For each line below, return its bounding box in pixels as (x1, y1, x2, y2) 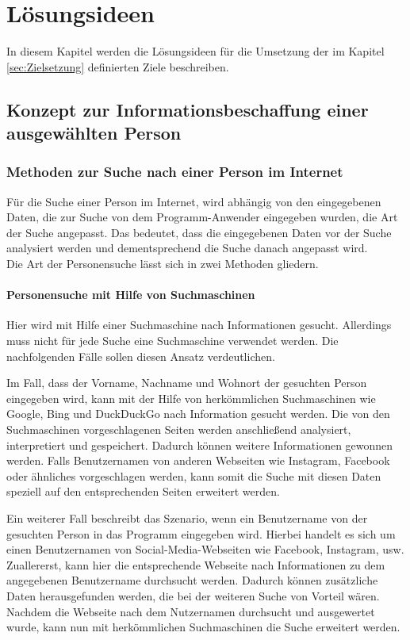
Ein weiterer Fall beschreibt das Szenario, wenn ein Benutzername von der (6, 510, 368, 526)
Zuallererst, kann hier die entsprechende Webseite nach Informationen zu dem (6, 556, 385, 573)
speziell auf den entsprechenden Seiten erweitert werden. (6, 483, 280, 500)
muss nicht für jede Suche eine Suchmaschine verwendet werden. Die (6, 332, 339, 349)
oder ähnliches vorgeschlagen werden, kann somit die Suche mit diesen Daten (6, 467, 381, 484)
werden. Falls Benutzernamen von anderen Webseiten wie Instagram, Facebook (6, 452, 390, 469)
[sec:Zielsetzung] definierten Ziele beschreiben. (6, 58, 229, 75)
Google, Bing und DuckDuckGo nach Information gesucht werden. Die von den (6, 405, 390, 422)
